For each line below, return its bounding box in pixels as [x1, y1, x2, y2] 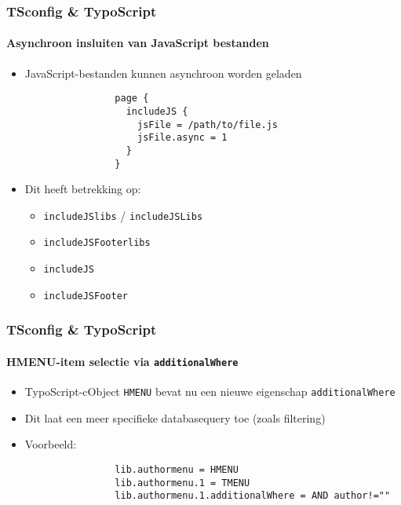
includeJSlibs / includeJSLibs [43, 207, 203, 223]
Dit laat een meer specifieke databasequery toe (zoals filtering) [24, 409, 326, 426]
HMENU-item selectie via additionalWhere [6, 353, 239, 369]
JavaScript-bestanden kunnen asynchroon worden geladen [24, 64, 302, 81]
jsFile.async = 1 [137, 132, 228, 144]
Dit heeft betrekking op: [24, 181, 141, 197]
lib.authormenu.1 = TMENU [115, 477, 250, 489]
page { [115, 93, 149, 104]
